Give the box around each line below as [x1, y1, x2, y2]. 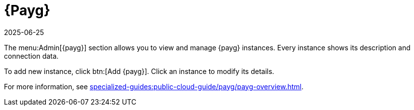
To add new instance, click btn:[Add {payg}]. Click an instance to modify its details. [4, 67, 274, 75]
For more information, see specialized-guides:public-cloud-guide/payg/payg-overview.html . [4, 82, 303, 91]
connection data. [4, 51, 59, 60]
